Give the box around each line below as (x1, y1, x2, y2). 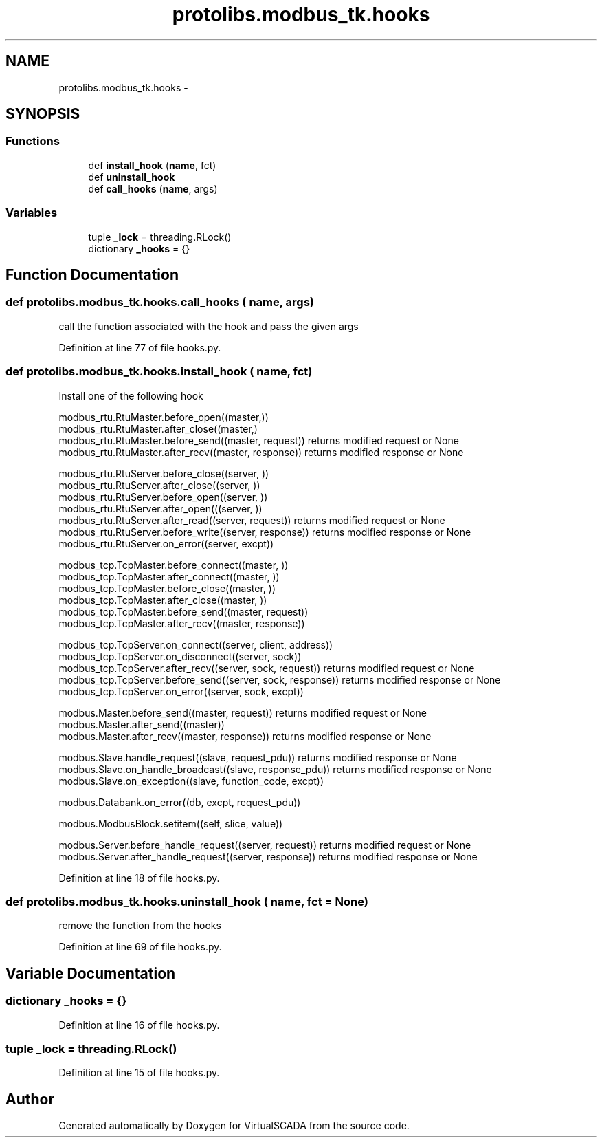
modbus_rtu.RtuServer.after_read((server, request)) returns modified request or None (58, 514, 445, 526)
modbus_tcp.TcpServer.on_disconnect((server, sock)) (58, 650, 302, 662)
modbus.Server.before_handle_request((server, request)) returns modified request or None (58, 838, 471, 851)
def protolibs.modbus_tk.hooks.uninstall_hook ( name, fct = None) (5, 894, 368, 908)
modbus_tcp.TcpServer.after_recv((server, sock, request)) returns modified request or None (58, 662, 475, 674)
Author (5, 1090, 54, 1108)
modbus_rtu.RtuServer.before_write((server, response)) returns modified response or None (58, 525, 471, 538)
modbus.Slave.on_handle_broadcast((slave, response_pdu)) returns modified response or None (58, 763, 492, 775)
